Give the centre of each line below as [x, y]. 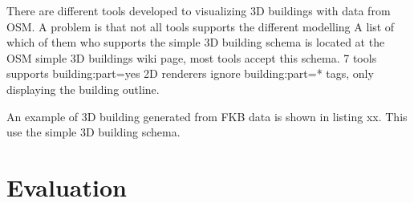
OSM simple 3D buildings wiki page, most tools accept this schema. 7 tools [192, 57]
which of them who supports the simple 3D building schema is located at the [196, 42]
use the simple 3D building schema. [93, 132]
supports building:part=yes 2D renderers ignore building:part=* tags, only [190, 73]
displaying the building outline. [83, 89]
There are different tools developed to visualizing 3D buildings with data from [199, 10]
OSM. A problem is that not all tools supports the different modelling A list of [201, 26]
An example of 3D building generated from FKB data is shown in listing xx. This [207, 116]
